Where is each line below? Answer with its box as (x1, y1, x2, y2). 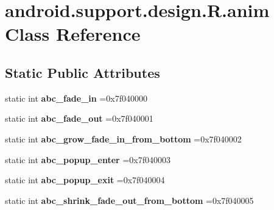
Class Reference (5, 21, 141, 46)
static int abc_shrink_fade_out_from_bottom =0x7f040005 (5, 194, 254, 206)
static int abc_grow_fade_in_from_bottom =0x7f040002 (5, 132, 242, 145)
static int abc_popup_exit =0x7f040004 (5, 173, 165, 186)
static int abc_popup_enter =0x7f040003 (5, 153, 170, 166)
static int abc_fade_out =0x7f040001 (5, 112, 153, 125)
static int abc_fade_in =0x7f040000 (5, 91, 147, 104)
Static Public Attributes (5, 63, 160, 82)
